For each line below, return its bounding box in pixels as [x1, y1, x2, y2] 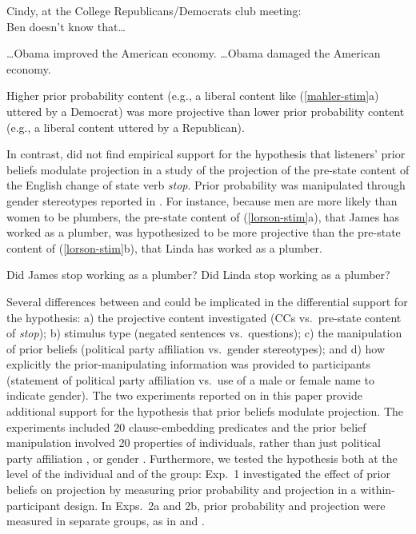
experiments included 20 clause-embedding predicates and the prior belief [6, 418, 366, 435]
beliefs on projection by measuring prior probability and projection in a [6, 481, 357, 498]
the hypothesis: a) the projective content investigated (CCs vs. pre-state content [6, 309, 402, 325]
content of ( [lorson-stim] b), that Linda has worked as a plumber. [6, 239, 322, 256]
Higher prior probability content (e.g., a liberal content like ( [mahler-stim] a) [6, 87, 379, 104]
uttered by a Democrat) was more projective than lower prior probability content [6, 102, 405, 119]
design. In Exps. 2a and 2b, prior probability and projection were [64, 496, 386, 513]
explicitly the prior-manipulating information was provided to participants [6, 356, 371, 373]
